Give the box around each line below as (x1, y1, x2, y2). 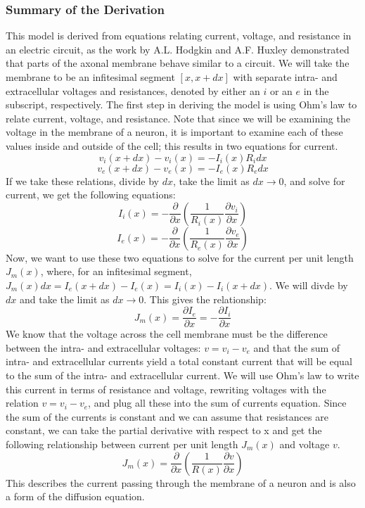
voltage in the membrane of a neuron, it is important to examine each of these (6, 125, 343, 139)
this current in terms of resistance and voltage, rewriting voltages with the (6, 381, 326, 396)
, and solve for (283, 173, 345, 188)
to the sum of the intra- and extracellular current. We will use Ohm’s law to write (6, 367, 359, 382)
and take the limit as (19, 291, 110, 306)
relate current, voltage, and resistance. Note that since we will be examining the (6, 110, 350, 125)
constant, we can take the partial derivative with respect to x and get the (6, 423, 322, 438)
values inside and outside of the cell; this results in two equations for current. (6, 138, 338, 153)
